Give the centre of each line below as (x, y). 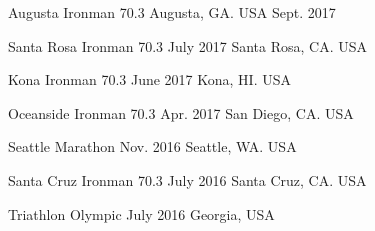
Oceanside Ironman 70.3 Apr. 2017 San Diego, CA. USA (181, 112)
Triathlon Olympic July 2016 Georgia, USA (141, 213)
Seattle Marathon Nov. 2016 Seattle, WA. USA (152, 146)
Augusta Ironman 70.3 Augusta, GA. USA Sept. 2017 (172, 12)
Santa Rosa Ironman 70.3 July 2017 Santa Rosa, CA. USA (187, 45)
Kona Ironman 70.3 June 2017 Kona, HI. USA (150, 79)
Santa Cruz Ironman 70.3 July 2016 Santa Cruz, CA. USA (187, 179)
